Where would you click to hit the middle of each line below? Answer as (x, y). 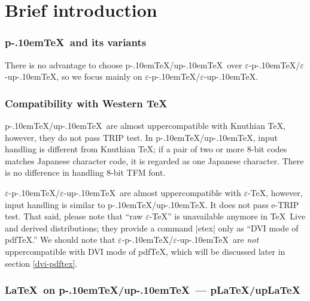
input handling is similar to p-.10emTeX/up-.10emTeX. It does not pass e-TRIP (152, 204)
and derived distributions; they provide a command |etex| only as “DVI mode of (152, 228)
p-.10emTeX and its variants (76, 42)
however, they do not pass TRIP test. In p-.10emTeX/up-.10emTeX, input (142, 137)
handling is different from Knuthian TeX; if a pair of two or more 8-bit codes (146, 149)
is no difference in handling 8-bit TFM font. (85, 172)
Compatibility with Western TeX (86, 103)
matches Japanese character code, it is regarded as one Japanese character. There (154, 160)
